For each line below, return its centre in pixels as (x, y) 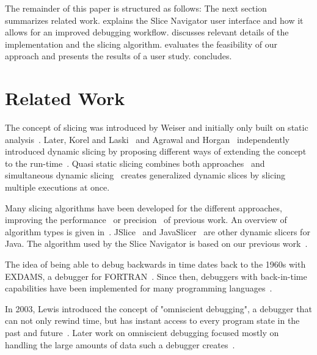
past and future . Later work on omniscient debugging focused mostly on (142, 332)
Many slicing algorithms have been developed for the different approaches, (144, 207)
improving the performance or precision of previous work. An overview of (146, 220)
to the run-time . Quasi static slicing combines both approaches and (135, 163)
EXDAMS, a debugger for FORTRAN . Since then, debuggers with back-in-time (156, 276)
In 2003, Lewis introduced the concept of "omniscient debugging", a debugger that (158, 308)
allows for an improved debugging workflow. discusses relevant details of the (147, 32)
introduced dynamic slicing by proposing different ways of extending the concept (156, 151)
